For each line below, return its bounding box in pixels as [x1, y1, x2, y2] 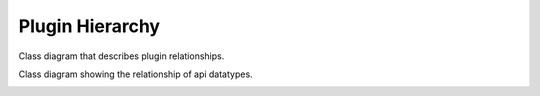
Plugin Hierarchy [18, 15, 160, 37]
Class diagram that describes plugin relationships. [18, 50, 225, 62]
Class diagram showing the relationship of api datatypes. [18, 68, 254, 80]
